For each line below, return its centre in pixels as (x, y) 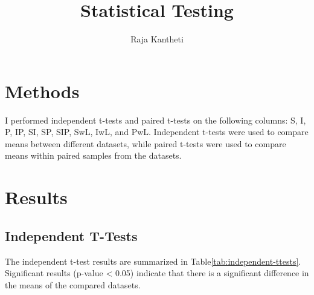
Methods (42, 91)
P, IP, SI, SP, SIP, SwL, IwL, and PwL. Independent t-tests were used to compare (157, 132)
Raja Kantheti (157, 39)
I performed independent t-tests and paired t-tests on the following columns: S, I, (155, 120)
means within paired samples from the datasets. (93, 155)
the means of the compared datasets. (73, 284)
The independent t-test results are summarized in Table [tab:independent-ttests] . (153, 261)
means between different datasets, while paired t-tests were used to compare (146, 143)
